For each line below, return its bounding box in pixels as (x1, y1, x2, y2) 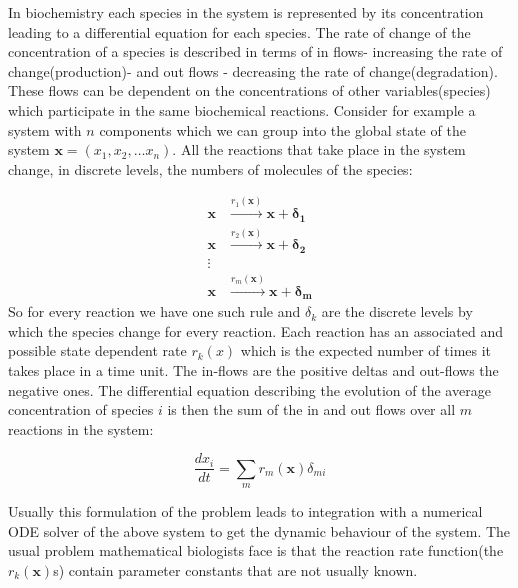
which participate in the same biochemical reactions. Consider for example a (8, 99, 476, 120)
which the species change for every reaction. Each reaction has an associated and (8, 320, 503, 341)
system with (8, 119, 82, 140)
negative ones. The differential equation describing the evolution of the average (8, 379, 491, 400)
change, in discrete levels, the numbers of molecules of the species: (8, 158, 413, 179)
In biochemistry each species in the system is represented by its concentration (8, 2, 484, 22)
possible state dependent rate (8, 340, 187, 361)
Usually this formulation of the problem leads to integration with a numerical (8, 501, 483, 522)
